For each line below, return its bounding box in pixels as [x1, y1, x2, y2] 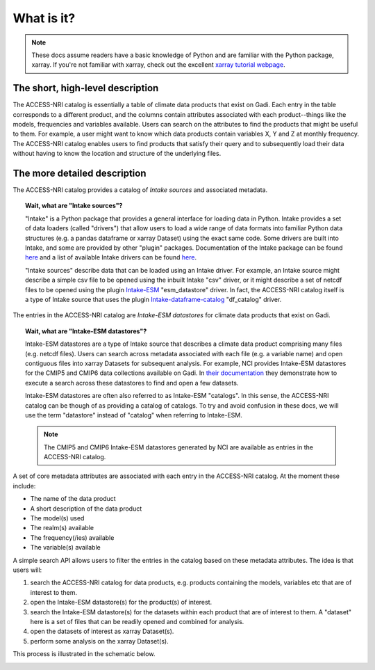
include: [12, 481, 36, 490]
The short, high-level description [12, 82, 159, 94]
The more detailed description [12, 168, 147, 179]
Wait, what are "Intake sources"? [25, 202, 123, 210]
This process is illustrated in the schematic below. [12, 650, 156, 658]
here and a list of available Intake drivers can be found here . [25, 253, 197, 262]
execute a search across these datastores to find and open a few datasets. [25, 378, 239, 387]
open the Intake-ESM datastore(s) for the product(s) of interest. [30, 598, 212, 607]
